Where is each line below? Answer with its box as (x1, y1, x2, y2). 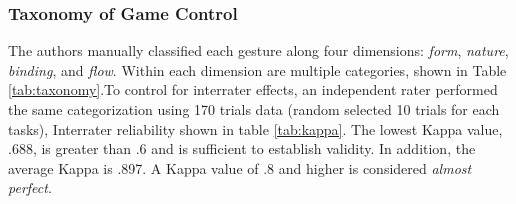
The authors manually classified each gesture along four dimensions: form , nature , (8, 40, 509, 61)
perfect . (8, 177, 52, 198)
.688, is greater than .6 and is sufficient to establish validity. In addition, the (8, 138, 476, 159)
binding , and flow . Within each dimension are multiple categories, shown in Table (8, 59, 507, 80)
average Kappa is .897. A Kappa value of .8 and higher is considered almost (8, 157, 472, 178)
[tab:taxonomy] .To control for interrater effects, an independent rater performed (8, 79, 498, 100)
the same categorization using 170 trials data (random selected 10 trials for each (8, 99, 500, 119)
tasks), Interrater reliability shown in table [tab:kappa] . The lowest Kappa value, (8, 118, 503, 139)
